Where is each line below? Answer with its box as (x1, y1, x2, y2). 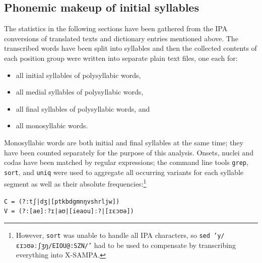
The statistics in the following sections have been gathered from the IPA (4, 23, 228, 34)
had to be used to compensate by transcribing (94, 239, 236, 250)
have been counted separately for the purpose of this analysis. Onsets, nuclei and (4, 147, 253, 157)
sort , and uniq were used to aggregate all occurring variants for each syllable (4, 166, 244, 177)
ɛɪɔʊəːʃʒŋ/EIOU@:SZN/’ (16, 242, 92, 249)
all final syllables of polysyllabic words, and (16, 103, 150, 114)
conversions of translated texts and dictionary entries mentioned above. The (4, 33, 238, 43)
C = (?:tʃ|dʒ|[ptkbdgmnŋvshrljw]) (4, 198, 120, 205)
